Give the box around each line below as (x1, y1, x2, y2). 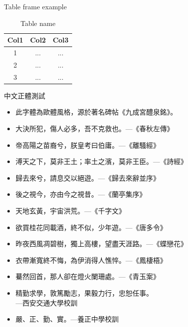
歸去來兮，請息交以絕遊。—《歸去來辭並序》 (15, 172, 160, 183)
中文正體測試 (4, 90, 45, 100)
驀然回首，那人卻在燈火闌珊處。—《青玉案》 (15, 271, 160, 281)
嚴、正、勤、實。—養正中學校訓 (15, 314, 119, 324)
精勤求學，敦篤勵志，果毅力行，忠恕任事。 (15, 287, 153, 298)
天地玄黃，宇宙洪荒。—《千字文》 (15, 205, 126, 215)
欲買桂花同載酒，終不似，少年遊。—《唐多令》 (15, 222, 167, 232)
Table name (20, 18, 55, 28)
